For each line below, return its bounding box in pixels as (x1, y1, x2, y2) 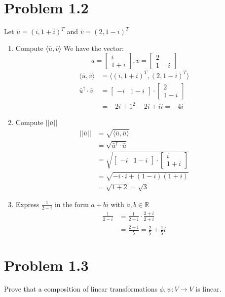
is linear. (195, 283, 222, 294)
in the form (54, 199, 89, 209)
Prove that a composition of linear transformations (4, 283, 157, 294)
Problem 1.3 (4, 255, 89, 275)
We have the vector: (64, 42, 124, 53)
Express (15, 199, 39, 209)
